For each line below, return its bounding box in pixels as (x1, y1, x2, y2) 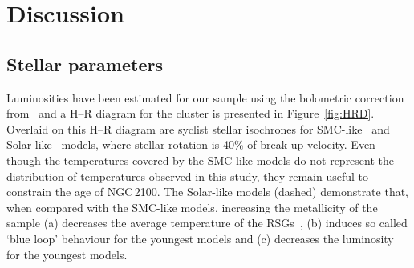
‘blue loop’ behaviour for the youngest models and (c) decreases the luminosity (6, 230, 394, 246)
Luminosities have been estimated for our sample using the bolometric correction (6, 89, 404, 106)
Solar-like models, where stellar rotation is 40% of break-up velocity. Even (6, 136, 375, 153)
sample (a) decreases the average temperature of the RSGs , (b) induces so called (6, 214, 408, 231)
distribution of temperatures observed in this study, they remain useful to (6, 167, 369, 184)
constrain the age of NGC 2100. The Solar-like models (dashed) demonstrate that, (6, 183, 409, 200)
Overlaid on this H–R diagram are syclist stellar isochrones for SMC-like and (6, 120, 390, 137)
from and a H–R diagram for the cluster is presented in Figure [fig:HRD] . (6, 105, 375, 122)
